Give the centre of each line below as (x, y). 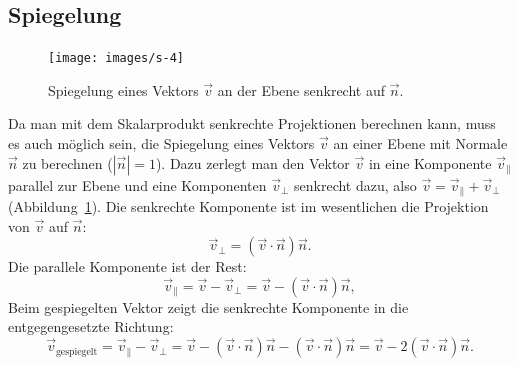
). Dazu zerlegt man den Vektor (252, 162)
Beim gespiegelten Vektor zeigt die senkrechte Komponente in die (208, 306)
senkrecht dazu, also (355, 184)
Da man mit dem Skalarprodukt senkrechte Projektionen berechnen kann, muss (252, 123)
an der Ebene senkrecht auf (301, 89)
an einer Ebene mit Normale (420, 143)
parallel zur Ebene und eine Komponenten (137, 184)
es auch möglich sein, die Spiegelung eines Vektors (161, 143)
